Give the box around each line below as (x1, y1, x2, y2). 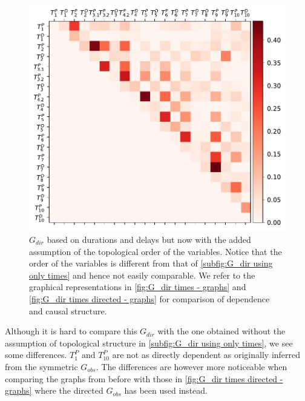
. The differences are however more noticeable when (96, 360, 287, 373)
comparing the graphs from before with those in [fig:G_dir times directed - (5, 372, 283, 385)
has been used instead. (124, 384, 208, 397)
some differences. (5, 348, 67, 361)
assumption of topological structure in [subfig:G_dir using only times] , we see (5, 336, 293, 349)
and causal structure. (29, 304, 107, 317)
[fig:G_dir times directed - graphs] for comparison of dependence (29, 292, 270, 305)
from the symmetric (5, 360, 78, 373)
